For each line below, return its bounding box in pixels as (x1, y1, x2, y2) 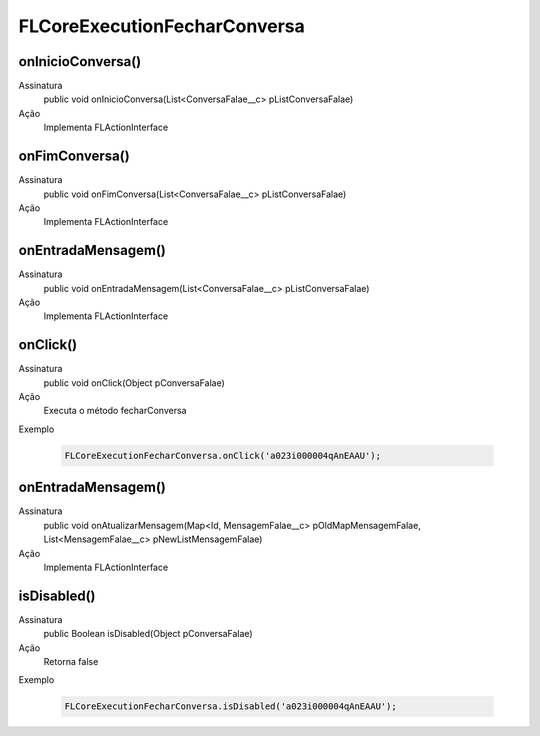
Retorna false (43, 655, 99, 667)
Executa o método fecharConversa (43, 405, 187, 417)
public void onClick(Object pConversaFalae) (43, 376, 225, 389)
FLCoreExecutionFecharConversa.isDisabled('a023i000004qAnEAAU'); (64, 701, 397, 712)
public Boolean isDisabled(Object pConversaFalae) (43, 628, 254, 640)
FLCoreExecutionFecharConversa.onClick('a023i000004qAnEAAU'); (64, 450, 382, 461)
